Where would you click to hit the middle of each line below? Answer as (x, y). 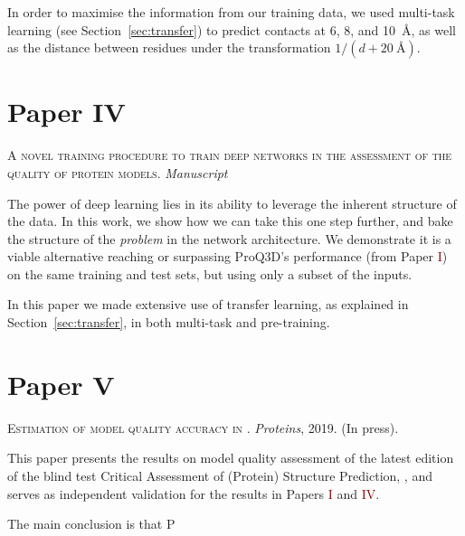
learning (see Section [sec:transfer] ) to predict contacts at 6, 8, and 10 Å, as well (232, 29)
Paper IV (66, 112)
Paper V (61, 384)
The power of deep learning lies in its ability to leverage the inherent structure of (232, 203)
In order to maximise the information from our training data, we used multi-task (231, 12)
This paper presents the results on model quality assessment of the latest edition (231, 458)
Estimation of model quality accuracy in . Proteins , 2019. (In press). (203, 427)
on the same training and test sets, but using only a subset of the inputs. (210, 273)
